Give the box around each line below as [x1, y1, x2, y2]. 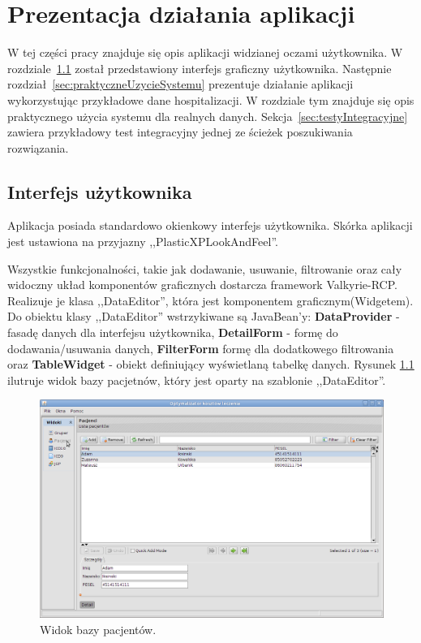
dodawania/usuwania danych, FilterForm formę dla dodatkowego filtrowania [7, 339, 394, 356]
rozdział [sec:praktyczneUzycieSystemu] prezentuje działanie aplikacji [7, 76, 354, 93]
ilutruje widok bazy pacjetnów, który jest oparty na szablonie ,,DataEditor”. [7, 371, 386, 388]
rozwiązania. [7, 139, 69, 156]
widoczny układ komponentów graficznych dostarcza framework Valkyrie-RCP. [7, 276, 397, 293]
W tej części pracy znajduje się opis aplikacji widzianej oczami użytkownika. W [7, 44, 403, 61]
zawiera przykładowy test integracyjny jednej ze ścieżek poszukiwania [7, 123, 353, 140]
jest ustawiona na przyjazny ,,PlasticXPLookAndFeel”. [7, 233, 278, 250]
